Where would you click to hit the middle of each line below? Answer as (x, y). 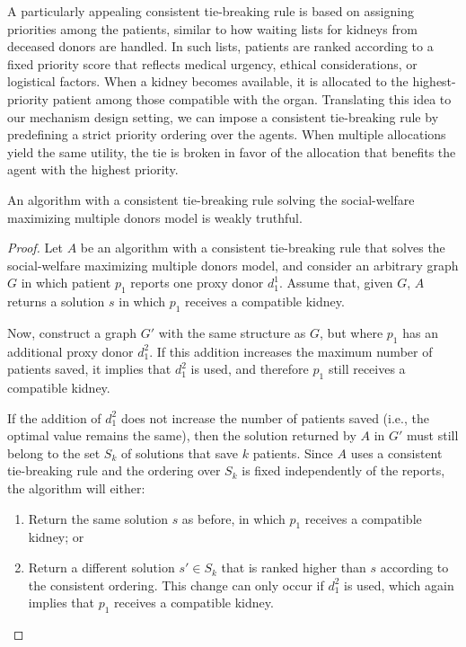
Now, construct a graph (72, 332)
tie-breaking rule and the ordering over (114, 470)
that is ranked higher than (294, 567)
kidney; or (56, 537)
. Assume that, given (336, 283)
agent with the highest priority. (93, 169)
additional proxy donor (70, 351)
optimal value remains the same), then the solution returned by (182, 435)
